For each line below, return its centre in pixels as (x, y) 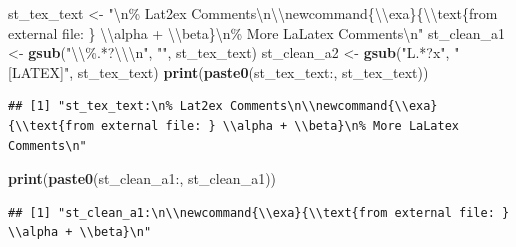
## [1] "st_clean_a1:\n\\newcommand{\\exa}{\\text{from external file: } (259, 212)
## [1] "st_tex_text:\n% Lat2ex (115, 106)
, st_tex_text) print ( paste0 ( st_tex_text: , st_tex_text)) (249, 71)
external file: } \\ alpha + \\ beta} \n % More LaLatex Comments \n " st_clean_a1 (257, 32)
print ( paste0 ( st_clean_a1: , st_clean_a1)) (142, 178)
